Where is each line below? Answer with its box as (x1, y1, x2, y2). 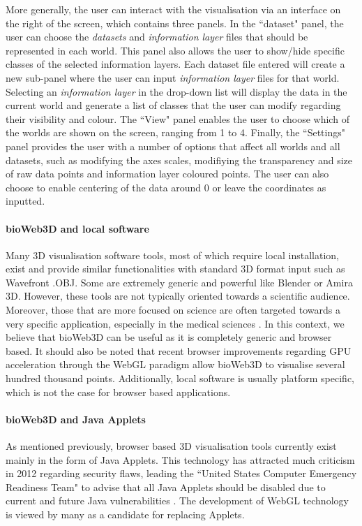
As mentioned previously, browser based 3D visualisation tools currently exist (6, 439, 337, 453)
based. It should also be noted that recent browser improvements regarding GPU (6, 343, 352, 358)
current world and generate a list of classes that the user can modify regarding (6, 98, 341, 112)
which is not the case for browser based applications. (6, 384, 231, 399)
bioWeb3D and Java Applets (6, 411, 146, 426)
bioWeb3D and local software (6, 221, 149, 235)
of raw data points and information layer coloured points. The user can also (6, 166, 329, 181)
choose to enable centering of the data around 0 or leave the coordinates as (6, 180, 326, 194)
